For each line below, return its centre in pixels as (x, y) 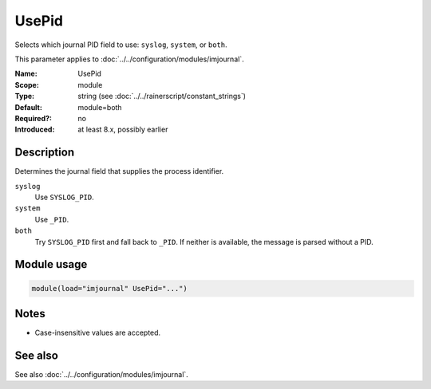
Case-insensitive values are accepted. (98, 333)
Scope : (27, 84)
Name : (26, 74)
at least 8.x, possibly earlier (123, 130)
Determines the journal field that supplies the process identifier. (119, 171)
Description (45, 153)
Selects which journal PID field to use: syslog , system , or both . (121, 45)
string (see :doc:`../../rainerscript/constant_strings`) (162, 96)
